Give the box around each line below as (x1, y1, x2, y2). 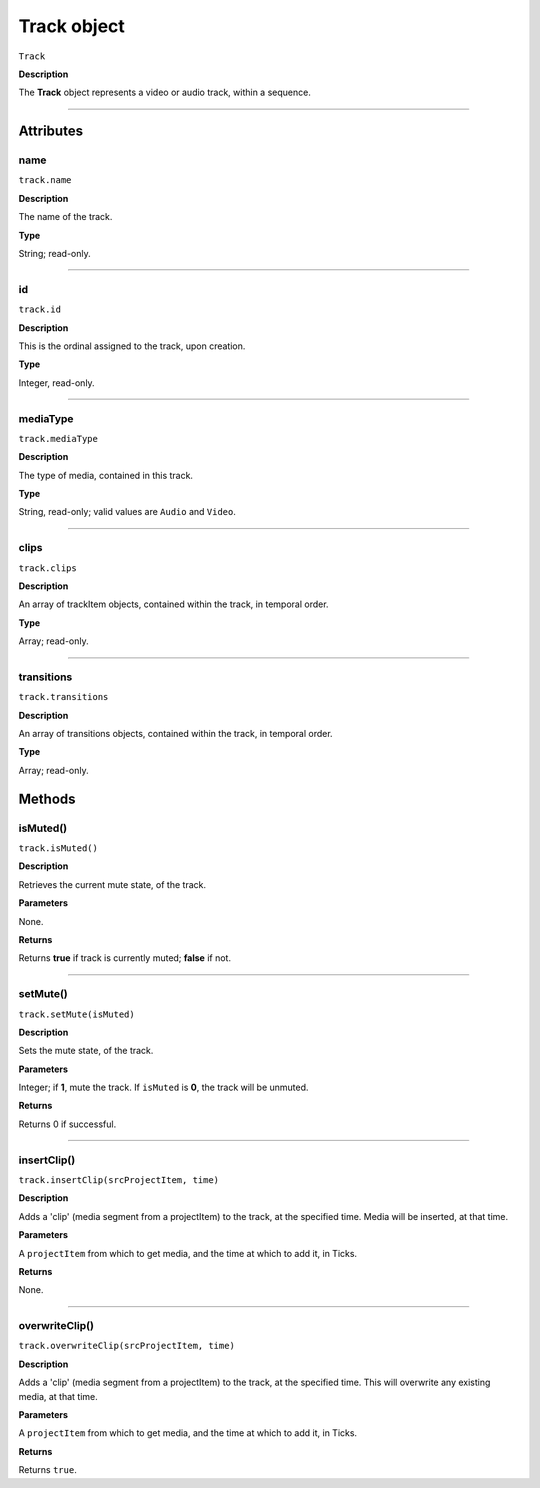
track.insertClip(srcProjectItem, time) (18, 1174, 220, 1185)
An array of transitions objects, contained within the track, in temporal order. (18, 728, 334, 740)
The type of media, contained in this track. (18, 469, 194, 481)
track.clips (18, 562, 77, 574)
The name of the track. (18, 211, 113, 223)
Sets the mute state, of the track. (18, 1045, 154, 1057)
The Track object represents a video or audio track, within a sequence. (18, 86, 312, 99)
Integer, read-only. (18, 376, 95, 389)
